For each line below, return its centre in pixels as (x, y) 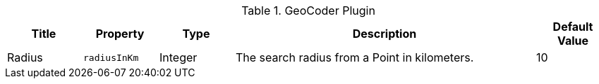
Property (120, 34)
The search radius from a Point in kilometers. (355, 57)
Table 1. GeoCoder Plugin (308, 10)
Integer (179, 57)
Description (385, 34)
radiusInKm (111, 57)
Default (573, 27)
